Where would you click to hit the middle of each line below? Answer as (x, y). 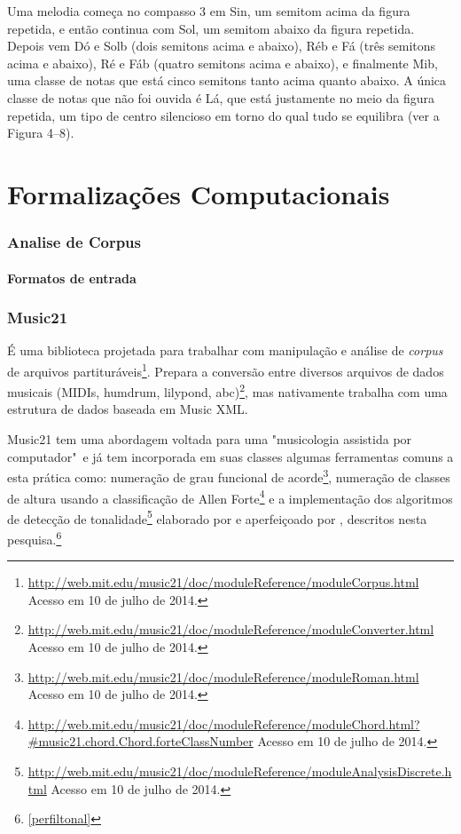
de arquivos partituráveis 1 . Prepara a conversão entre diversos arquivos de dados (226, 369)
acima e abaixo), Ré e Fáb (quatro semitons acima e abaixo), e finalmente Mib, (223, 63)
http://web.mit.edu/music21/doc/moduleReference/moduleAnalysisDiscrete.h (240, 771)
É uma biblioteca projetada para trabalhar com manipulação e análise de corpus (225, 350)
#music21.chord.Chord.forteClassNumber (141, 741)
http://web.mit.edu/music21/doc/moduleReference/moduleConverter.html (231, 629)
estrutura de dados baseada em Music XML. (128, 409)
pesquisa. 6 (35, 538)
